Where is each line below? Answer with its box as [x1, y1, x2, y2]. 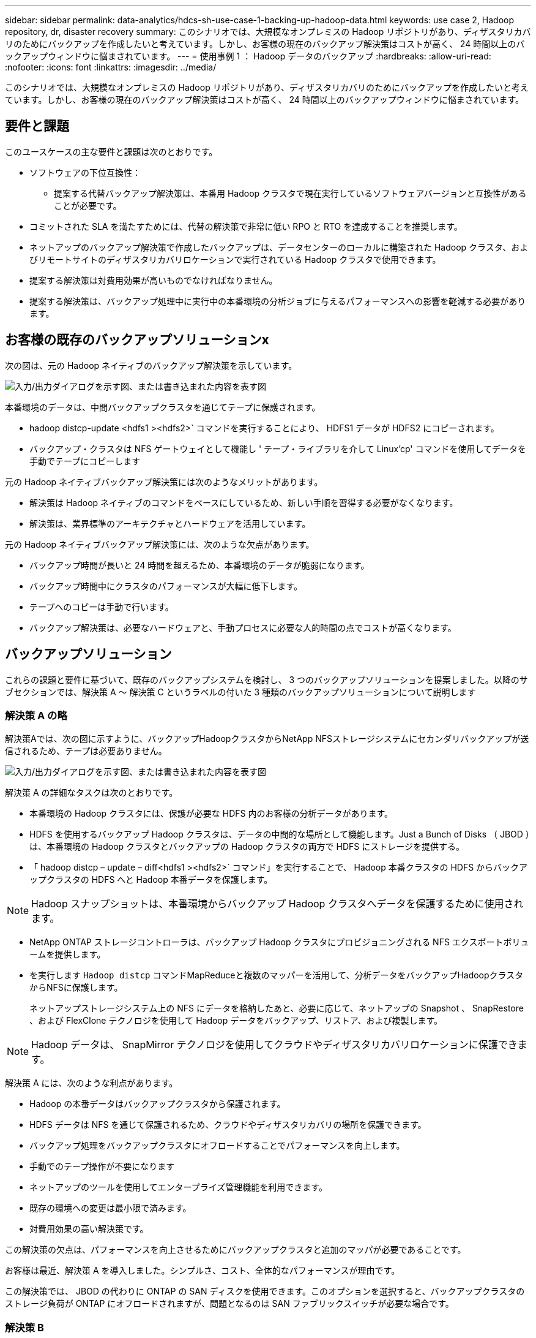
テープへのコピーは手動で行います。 [29, 601, 174, 612]
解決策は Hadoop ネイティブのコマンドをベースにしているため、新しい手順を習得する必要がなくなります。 [29, 497, 458, 508]
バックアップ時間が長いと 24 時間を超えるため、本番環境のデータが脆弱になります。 [29, 559, 370, 570]
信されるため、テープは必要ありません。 [5, 746, 167, 757]
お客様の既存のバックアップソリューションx [5, 332, 269, 348]
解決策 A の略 [5, 709, 67, 722]
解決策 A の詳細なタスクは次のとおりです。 [5, 787, 178, 798]
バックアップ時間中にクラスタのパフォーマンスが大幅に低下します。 [29, 580, 303, 591]
